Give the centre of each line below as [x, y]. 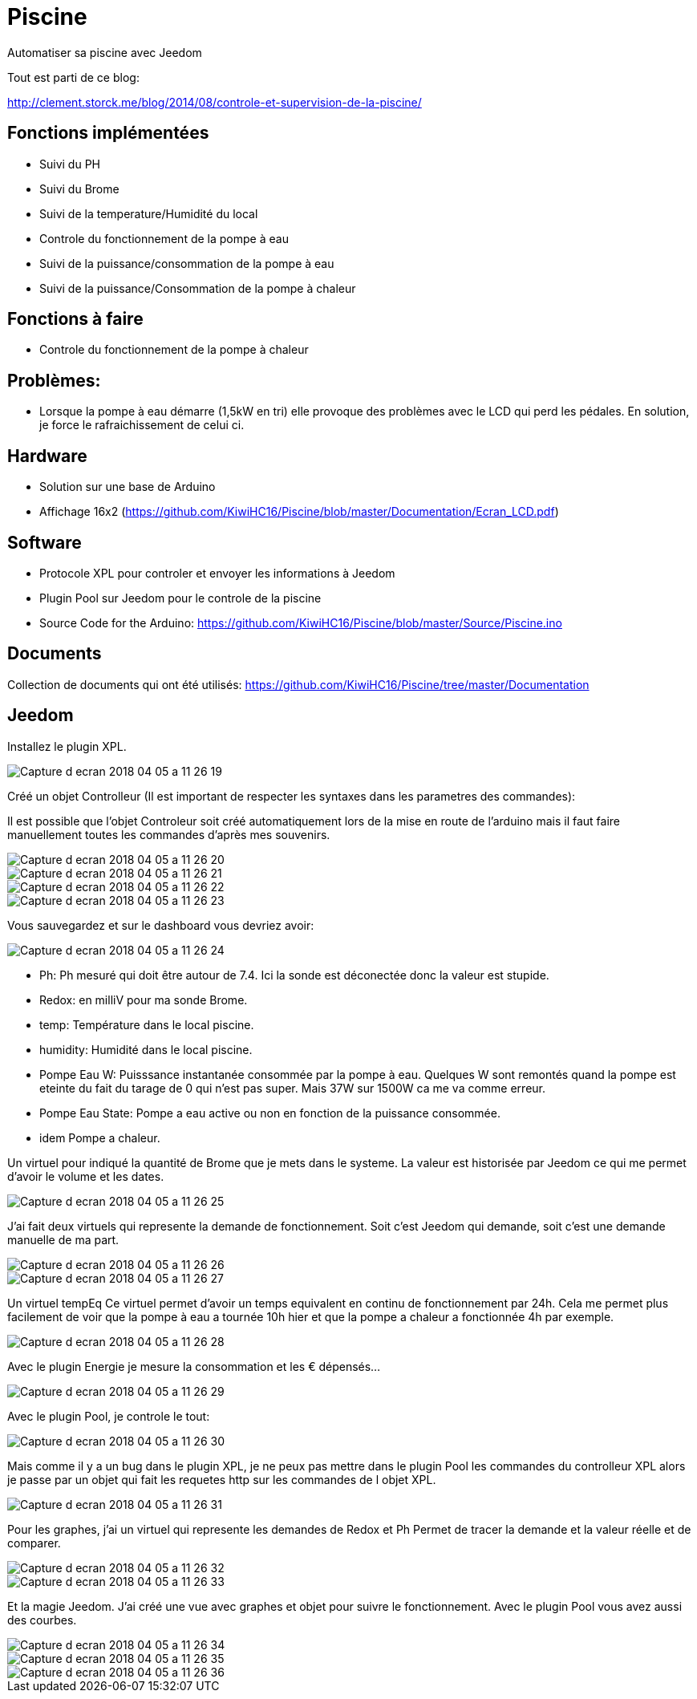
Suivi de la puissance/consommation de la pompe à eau [187, 263]
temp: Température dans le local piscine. [147, 1024]
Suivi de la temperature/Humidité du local [149, 213]
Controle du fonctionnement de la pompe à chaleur [174, 350]
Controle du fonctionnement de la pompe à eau [164, 238]
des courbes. [42, 1620]
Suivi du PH [70, 164]
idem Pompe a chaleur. [100, 1137]
